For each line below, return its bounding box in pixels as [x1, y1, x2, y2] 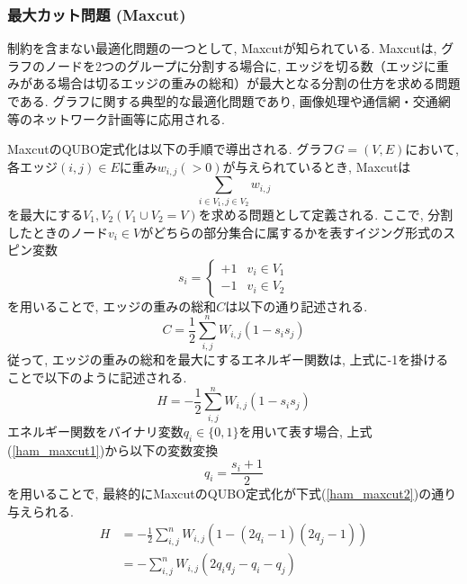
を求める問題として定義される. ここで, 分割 [198, 204, 454, 223]
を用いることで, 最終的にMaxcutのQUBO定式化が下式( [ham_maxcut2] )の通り [7, 484, 457, 503]
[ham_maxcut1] [12, 440, 100, 459]
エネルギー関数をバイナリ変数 [7, 421, 184, 440]
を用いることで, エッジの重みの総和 [7, 296, 217, 315]
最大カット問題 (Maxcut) [7, 3, 186, 25]
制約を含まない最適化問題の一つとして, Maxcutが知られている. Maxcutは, [7, 39, 437, 58]
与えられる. [7, 501, 74, 520]
